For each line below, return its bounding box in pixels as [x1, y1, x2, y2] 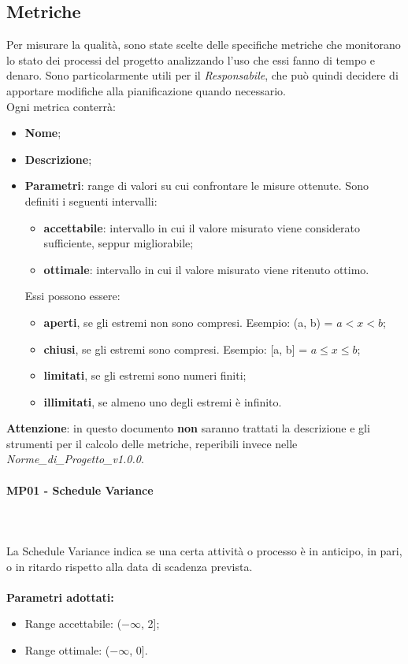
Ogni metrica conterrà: [6, 98, 116, 114]
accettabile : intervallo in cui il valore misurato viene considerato [43, 219, 360, 236]
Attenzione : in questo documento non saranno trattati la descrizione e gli [6, 420, 370, 436]
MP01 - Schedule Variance [6, 481, 154, 498]
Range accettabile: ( [24, 615, 122, 632]
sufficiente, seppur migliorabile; [43, 235, 194, 251]
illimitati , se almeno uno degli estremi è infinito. [43, 393, 282, 410]
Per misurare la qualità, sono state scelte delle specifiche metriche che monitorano [6, 36, 401, 53]
